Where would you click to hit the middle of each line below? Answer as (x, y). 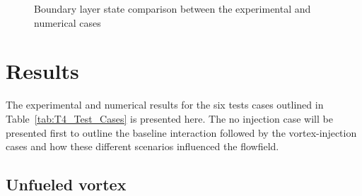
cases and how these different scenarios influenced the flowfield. (142, 146)
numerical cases (68, 22)
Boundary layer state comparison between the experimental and (173, 8)
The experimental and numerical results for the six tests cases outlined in (165, 105)
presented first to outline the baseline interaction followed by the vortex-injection (181, 132)
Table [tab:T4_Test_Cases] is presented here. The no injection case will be (169, 118)
